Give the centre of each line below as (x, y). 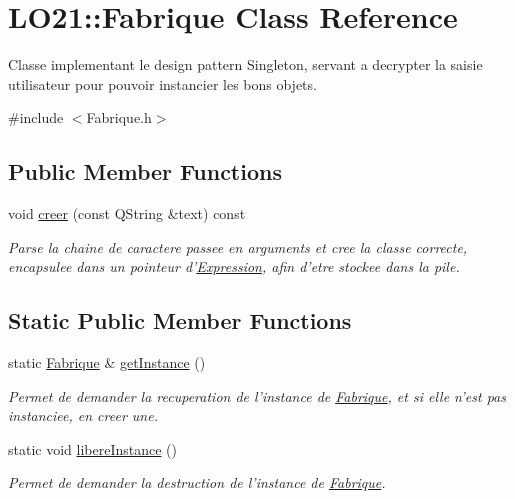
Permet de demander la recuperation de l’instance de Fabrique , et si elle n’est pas (257, 395)
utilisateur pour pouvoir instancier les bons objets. (162, 83)
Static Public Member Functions (180, 320)
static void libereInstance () (92, 448)
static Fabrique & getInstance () (107, 362)
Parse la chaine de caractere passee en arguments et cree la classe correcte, (238, 246)
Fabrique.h (119, 117)
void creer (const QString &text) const (127, 213)
